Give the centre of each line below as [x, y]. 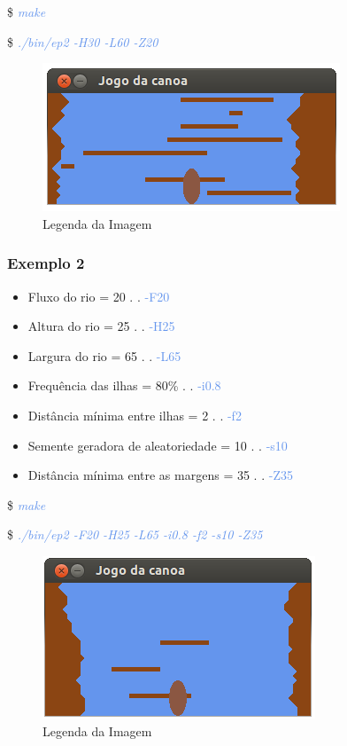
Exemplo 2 [46, 263]
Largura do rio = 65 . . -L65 [104, 355]
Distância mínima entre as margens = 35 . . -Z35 [160, 475]
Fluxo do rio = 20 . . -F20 [99, 296]
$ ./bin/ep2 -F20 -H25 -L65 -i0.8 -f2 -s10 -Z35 [135, 534]
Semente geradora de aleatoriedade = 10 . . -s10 [158, 445]
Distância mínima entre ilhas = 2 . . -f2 [135, 415]
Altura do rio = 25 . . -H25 [101, 326]
